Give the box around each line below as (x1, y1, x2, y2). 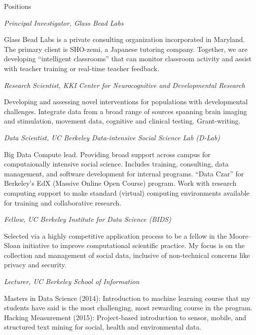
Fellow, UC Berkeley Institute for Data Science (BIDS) (4, 214, 171, 224)
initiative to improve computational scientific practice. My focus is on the (23, 240, 245, 251)
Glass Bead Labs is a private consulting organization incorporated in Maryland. (4, 34, 245, 44)
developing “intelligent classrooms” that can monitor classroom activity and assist (4, 53, 252, 64)
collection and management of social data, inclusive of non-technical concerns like (4, 250, 250, 260)
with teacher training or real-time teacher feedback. (4, 63, 159, 73)
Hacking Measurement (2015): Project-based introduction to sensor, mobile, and (4, 312, 247, 322)
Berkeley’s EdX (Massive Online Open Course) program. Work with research (4, 178, 237, 188)
